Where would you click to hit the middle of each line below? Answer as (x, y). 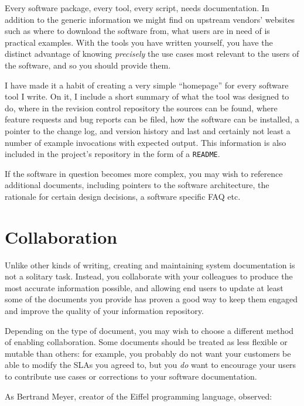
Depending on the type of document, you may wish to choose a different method (149, 330)
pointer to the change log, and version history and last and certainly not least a (148, 130)
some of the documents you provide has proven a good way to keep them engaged (151, 299)
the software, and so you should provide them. (88, 65)
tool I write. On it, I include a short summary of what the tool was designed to (147, 96)
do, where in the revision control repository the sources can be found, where (141, 108)
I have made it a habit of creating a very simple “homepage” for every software (147, 85)
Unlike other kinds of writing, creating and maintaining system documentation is (150, 265)
